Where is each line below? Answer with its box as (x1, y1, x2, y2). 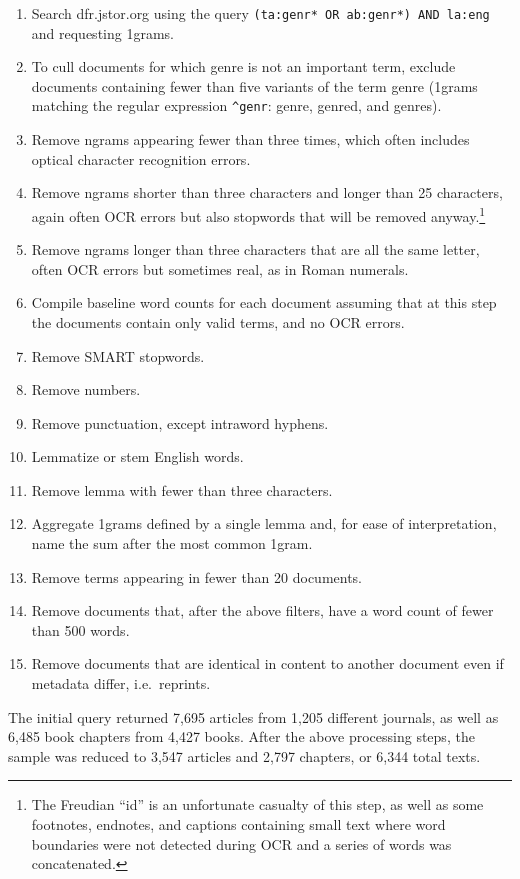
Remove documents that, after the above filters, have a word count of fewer (31, 600, 494, 621)
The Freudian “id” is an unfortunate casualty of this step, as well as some (31, 794, 484, 815)
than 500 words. (31, 619, 130, 640)
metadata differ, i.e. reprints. (31, 673, 211, 694)
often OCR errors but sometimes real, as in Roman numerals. (31, 258, 409, 279)
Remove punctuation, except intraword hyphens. (31, 412, 329, 433)
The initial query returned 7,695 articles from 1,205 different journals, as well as (8, 706, 499, 727)
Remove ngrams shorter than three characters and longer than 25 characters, (31, 182, 503, 203)
